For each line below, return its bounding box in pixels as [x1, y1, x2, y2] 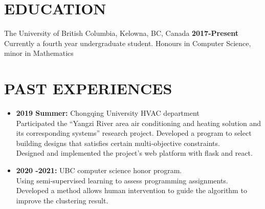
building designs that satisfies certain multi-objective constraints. [16, 137, 220, 148]
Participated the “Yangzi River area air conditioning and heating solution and [16, 117, 261, 128]
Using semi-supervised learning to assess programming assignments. [16, 175, 228, 185]
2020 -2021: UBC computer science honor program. [16, 165, 182, 175]
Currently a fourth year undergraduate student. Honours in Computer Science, [4, 37, 251, 48]
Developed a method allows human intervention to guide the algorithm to [16, 185, 247, 196]
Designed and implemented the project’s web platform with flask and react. [16, 148, 253, 158]
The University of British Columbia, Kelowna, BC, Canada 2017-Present [4, 28, 239, 38]
